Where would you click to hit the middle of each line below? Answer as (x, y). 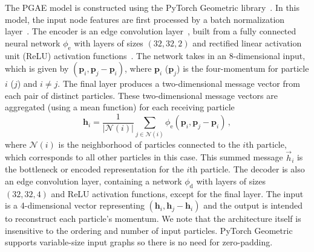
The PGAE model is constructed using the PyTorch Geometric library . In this (152, 7)
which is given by (37, 68)
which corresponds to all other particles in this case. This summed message (144, 157)
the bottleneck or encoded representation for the (94, 169)
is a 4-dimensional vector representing (75, 205)
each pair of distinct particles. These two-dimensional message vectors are (141, 95)
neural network (33, 43)
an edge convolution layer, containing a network (93, 181)
